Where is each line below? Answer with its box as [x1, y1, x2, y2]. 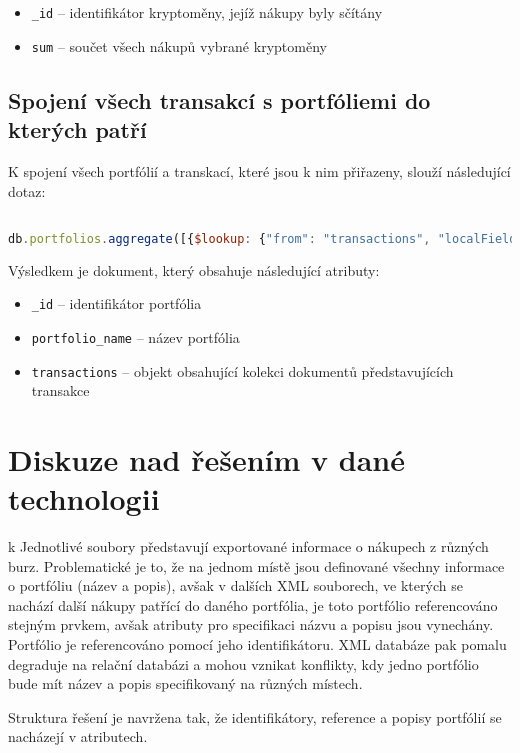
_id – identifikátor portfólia [31, 293, 202, 314]
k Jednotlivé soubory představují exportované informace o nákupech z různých [8, 536, 489, 557]
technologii [8, 478, 160, 519]
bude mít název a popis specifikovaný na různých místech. [8, 673, 363, 694]
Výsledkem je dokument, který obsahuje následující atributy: [8, 259, 380, 280]
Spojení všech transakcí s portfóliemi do [8, 84, 431, 115]
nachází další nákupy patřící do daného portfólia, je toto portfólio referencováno [8, 594, 498, 615]
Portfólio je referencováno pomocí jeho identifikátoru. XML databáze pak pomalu [8, 634, 507, 655]
